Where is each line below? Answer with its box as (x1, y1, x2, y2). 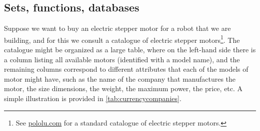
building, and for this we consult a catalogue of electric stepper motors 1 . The (4, 33, 240, 45)
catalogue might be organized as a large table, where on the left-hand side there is (4, 44, 256, 55)
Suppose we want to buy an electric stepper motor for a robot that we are (4, 23, 231, 33)
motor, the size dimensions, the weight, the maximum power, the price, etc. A (4, 83, 243, 94)
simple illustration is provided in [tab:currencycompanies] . (4, 93, 181, 104)
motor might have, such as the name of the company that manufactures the (4, 73, 236, 84)
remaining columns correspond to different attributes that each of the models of (4, 64, 248, 74)
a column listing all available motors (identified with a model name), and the (4, 54, 240, 64)
